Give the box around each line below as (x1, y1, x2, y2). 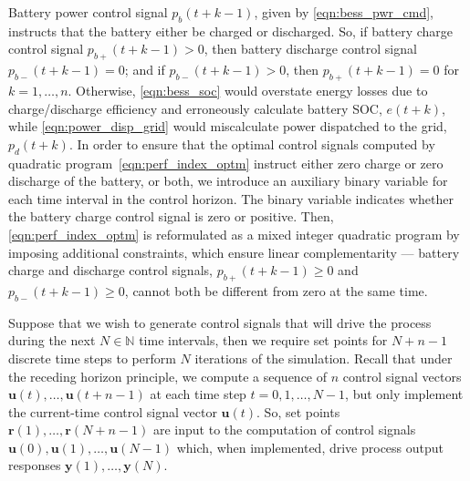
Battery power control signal (8, 3, 168, 21)
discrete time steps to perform (8, 348, 176, 367)
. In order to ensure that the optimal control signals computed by (68, 134, 435, 153)
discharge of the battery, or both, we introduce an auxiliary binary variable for (8, 171, 448, 190)
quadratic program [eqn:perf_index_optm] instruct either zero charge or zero (8, 153, 444, 172)
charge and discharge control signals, (8, 261, 213, 280)
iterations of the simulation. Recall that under (194, 348, 453, 367)
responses (8, 455, 61, 475)
